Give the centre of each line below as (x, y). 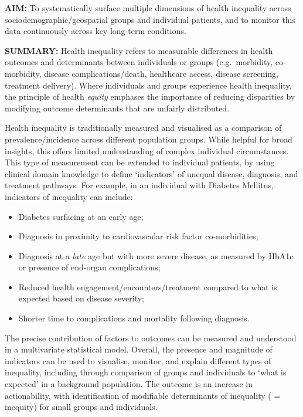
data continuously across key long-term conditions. (96, 31)
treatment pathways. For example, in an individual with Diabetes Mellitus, (139, 185)
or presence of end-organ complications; (89, 267)
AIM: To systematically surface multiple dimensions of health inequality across (148, 8)
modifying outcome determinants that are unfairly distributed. (117, 108)
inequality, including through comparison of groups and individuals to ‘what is (146, 372)
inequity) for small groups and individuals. (81, 407)
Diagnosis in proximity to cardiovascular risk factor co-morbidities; (138, 236)
